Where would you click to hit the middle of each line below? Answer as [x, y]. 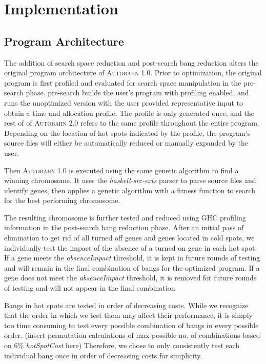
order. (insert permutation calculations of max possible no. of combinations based [132, 335]
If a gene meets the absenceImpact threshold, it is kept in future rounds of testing [132, 258]
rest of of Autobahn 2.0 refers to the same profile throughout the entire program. [132, 123]
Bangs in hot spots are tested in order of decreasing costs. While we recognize [126, 305]
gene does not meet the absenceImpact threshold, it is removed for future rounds [130, 278]
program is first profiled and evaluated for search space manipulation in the [123, 82]
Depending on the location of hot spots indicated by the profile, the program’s [127, 133]
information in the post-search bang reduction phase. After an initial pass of [124, 227]
